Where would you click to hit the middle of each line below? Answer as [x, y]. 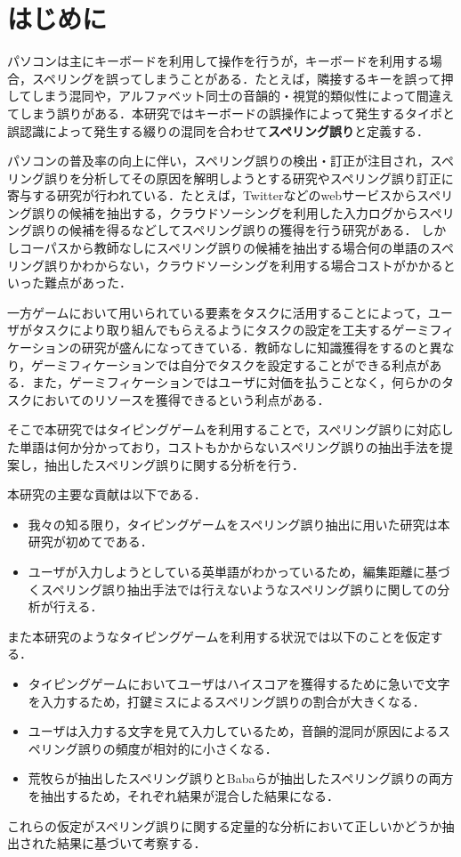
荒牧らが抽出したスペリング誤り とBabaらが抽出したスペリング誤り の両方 [241, 778]
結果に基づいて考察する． [131, 843]
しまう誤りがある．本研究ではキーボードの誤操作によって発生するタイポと [237, 113]
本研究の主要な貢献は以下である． [107, 494]
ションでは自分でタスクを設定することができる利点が [274, 364]
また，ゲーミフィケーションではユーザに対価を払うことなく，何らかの [237, 382]
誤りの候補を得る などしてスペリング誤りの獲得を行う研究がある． [224, 230]
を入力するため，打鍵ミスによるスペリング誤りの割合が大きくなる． [226, 701]
